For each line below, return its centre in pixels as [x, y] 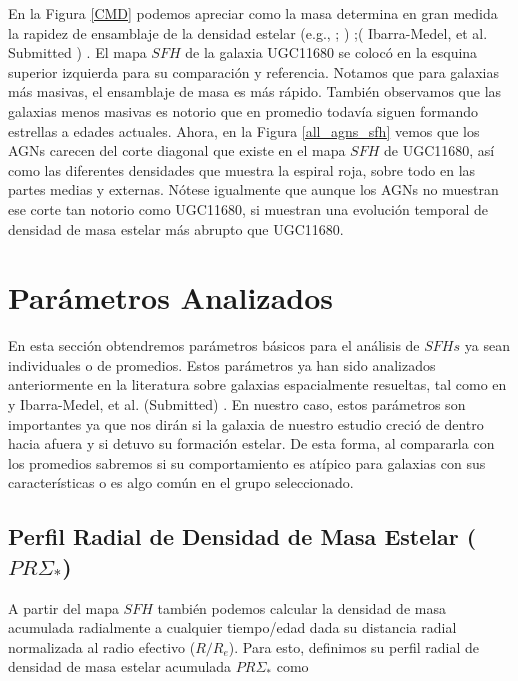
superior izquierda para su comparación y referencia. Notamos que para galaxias [254, 71]
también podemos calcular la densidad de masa [301, 607]
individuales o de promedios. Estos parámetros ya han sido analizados [222, 364]
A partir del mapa [63, 607]
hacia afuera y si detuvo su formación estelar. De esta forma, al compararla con [251, 443]
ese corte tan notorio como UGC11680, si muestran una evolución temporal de [248, 208]
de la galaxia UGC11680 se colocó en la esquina [331, 52]
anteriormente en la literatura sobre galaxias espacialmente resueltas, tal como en [257, 384]
